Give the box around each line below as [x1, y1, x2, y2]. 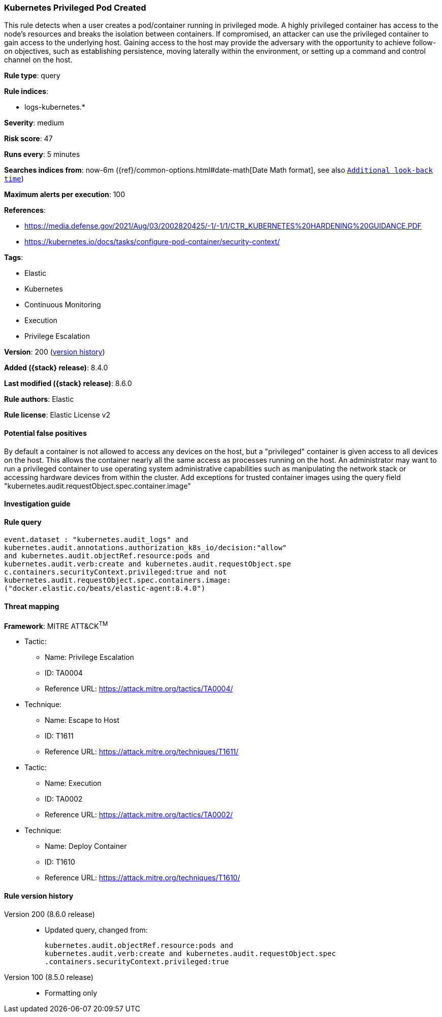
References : [4, 206, 46, 215]
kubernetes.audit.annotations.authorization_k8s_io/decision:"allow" [4, 544, 287, 552]
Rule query [4, 517, 42, 526]
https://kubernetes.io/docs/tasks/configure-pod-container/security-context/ [24, 237, 280, 246]
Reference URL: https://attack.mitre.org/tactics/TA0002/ [45, 810, 233, 819]
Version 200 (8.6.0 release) [4, 909, 95, 918]
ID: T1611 [45, 732, 74, 741]
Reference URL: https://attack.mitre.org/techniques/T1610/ [45, 873, 240, 882]
